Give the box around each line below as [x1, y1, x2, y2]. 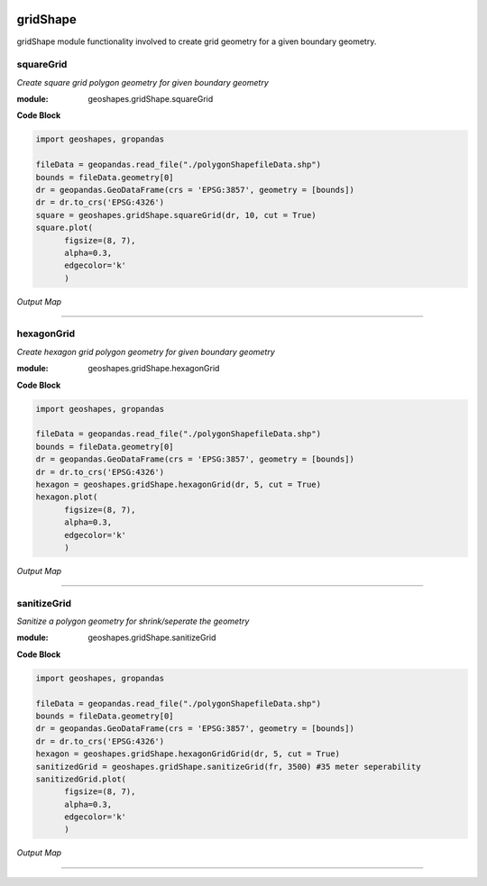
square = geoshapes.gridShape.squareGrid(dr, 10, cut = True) [35, 210, 317, 220]
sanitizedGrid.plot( [35, 773, 126, 784]
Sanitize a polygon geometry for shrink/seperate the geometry [16, 616, 250, 626]
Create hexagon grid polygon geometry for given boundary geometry [16, 346, 275, 357]
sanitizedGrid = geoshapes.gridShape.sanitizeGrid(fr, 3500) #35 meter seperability [35, 762, 421, 772]
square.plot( [35, 223, 94, 233]
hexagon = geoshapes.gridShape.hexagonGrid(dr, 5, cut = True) [35, 479, 322, 489]
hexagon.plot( [35, 492, 98, 502]
